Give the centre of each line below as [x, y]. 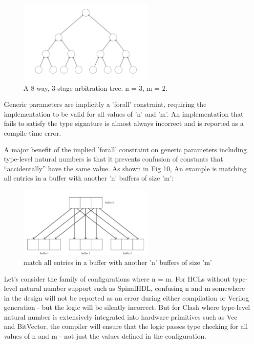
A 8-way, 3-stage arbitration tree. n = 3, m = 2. [95, 88]
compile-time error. [32, 132]
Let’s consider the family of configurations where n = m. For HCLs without [117, 278]
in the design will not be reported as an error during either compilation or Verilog [127, 297]
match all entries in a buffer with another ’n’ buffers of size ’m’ [118, 262]
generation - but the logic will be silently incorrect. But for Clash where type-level [127, 307]
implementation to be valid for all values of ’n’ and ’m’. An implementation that [124, 113]
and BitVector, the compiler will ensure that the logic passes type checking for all [126, 326]
